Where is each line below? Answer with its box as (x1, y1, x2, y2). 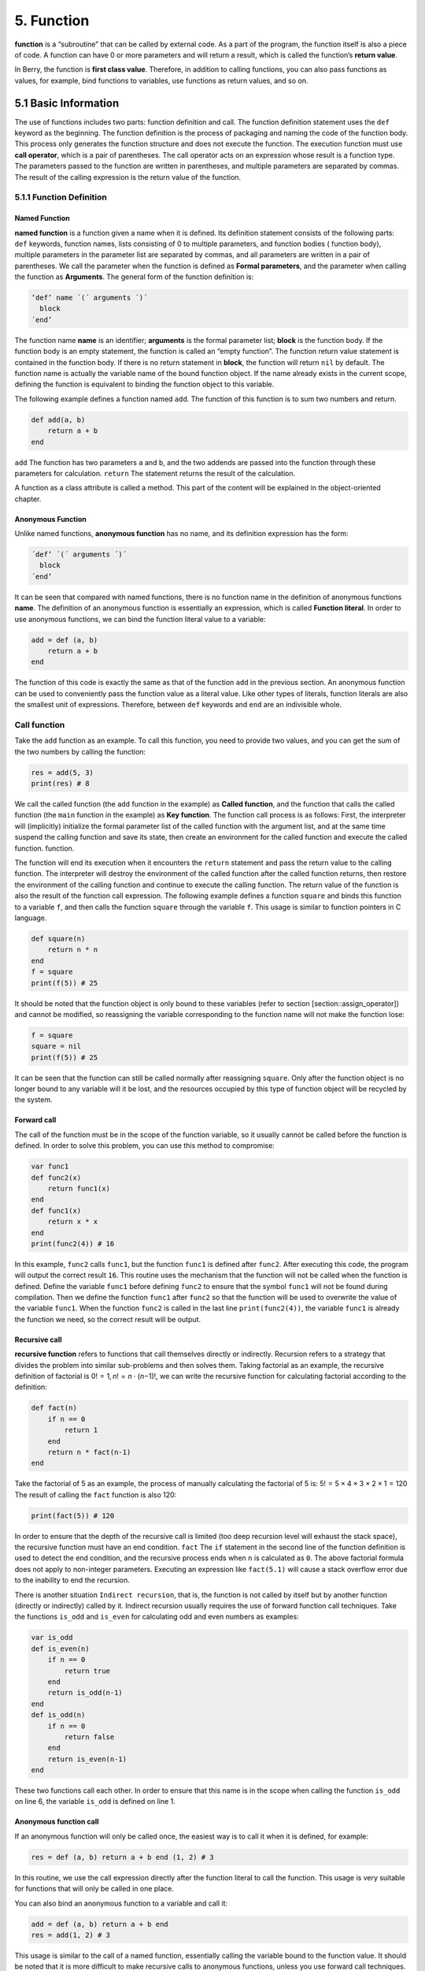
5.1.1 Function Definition (14, 192, 108, 203)
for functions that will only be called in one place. (14, 1884, 175, 1894)
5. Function (14, 12, 90, 29)
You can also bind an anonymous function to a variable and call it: (14, 1898, 228, 1908)
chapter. (14, 494, 42, 504)
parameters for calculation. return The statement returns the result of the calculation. (14, 468, 296, 478)
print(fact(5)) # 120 (31, 1511, 115, 1520)
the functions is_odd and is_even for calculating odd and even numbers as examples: (14, 1612, 299, 1622)
